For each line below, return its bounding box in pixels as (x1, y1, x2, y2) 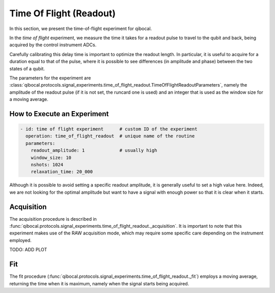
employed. (9, 237, 32, 243)
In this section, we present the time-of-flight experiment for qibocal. (9, 25, 152, 32)
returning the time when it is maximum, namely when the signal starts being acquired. (9, 280, 189, 286)
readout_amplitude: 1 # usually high (31, 148, 157, 153)
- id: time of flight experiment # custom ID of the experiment (20, 126, 198, 132)
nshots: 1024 (31, 162, 64, 168)
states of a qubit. (9, 65, 45, 71)
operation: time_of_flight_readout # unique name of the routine (25, 133, 195, 139)
